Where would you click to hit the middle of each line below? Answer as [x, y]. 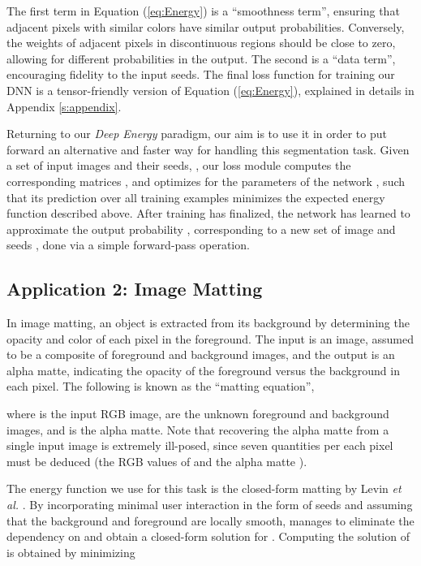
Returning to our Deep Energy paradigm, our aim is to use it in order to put [197, 134]
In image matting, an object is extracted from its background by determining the [208, 323]
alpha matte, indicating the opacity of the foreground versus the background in [203, 370]
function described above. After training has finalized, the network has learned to [208, 213]
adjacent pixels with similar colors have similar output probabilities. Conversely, [206, 26]
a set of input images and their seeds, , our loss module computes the [179, 165]
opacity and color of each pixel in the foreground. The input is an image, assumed [210, 338]
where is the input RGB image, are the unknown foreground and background [198, 414]
